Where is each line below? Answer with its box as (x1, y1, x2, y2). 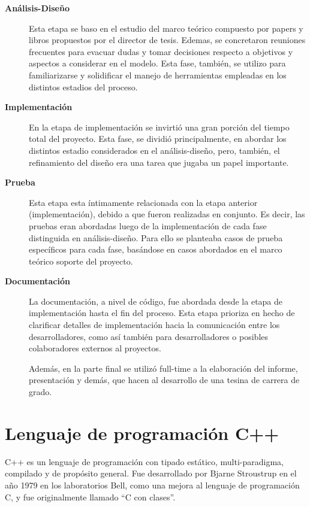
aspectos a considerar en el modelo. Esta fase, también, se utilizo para (29, 57, 286, 69)
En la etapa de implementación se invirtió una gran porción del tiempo (29, 120, 290, 133)
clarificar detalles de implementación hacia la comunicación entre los (29, 318, 280, 331)
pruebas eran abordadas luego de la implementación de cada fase (29, 219, 267, 232)
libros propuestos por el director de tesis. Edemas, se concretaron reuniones (29, 34, 306, 46)
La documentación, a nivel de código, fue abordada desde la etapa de (29, 295, 283, 307)
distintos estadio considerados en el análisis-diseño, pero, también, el (29, 144, 280, 156)
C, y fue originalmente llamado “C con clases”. (5, 490, 176, 503)
